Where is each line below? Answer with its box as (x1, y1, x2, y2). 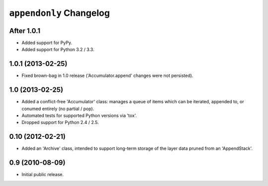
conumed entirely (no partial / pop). (21, 106, 94, 112)
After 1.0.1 (9, 26, 41, 35)
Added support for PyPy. (21, 40, 72, 46)
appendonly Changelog (9, 7, 110, 18)
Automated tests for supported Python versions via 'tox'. (21, 113, 137, 119)
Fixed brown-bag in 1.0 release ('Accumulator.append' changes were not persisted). (21, 72, 194, 79)
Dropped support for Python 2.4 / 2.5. (21, 120, 99, 125)
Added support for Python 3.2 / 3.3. (21, 47, 94, 53)
